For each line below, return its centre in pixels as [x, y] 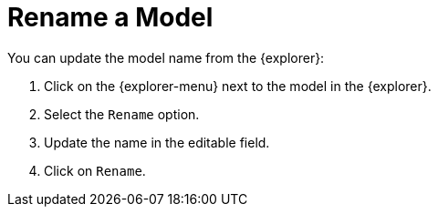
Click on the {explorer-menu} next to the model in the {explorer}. [238, 86]
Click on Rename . [95, 170]
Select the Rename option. [122, 114]
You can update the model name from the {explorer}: [166, 57]
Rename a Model [110, 17]
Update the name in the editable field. [157, 142]
